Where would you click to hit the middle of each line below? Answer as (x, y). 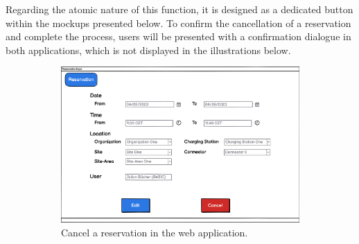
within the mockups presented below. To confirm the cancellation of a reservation (178, 23)
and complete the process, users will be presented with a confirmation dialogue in (178, 36)
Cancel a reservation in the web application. (155, 232)
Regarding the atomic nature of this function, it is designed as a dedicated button (179, 9)
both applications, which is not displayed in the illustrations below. (148, 50)
